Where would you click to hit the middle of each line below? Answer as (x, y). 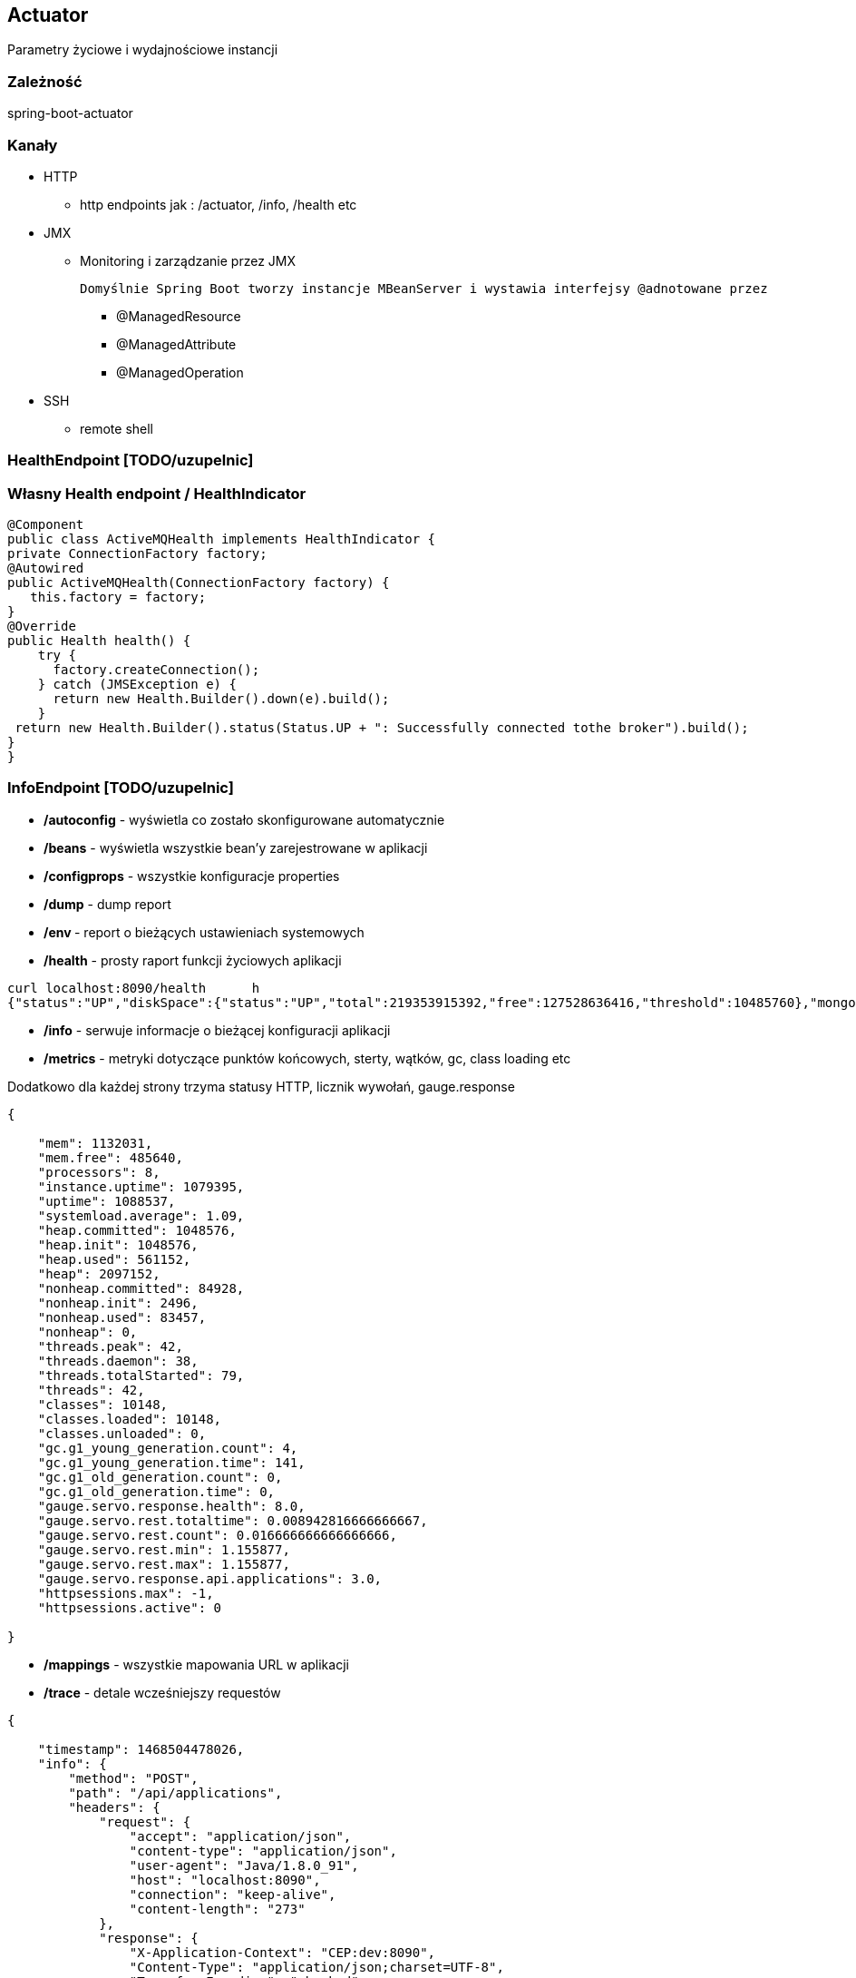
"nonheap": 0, (88, 1332)
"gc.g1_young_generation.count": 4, (168, 1448)
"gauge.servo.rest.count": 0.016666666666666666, (217, 1535)
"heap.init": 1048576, (118, 1244)
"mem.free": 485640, (110, 1157)
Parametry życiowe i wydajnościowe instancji (143, 50)
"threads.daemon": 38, (118, 1361)
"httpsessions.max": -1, (126, 1593)
